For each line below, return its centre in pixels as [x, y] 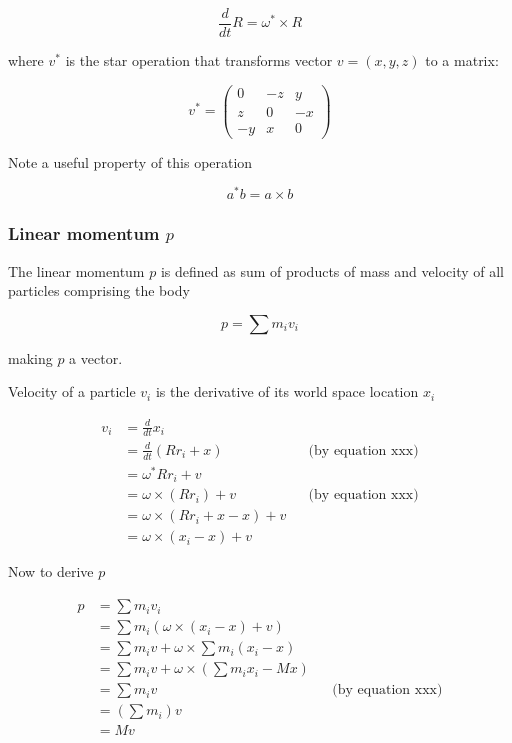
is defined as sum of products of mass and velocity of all [332, 270]
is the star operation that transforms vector [199, 60]
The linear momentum [76, 270]
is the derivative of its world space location [287, 391]
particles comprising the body [99, 290]
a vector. [96, 357]
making [30, 357]
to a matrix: [462, 60]
